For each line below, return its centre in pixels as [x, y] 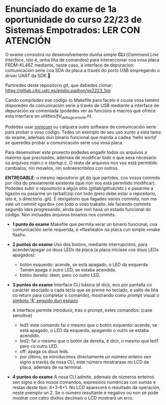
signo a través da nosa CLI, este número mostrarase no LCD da [84, 362]
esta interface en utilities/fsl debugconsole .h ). [49, 116]
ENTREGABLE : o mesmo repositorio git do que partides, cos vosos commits [83, 178]
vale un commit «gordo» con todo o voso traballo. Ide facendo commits [78, 204]
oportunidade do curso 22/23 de [74, 20]
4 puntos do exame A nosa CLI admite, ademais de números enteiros [83, 377]
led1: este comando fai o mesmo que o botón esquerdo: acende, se [88, 325]
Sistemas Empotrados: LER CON [73, 30]
